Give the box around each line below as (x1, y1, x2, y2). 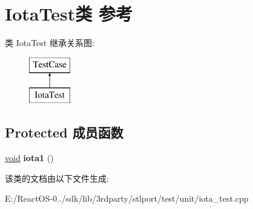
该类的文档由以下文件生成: (5, 171, 109, 184)
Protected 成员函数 (5, 123, 123, 142)
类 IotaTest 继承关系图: (5, 36, 94, 49)
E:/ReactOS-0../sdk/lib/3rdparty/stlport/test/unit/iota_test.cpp (5, 192, 249, 205)
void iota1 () (5, 151, 54, 164)
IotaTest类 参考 (5, 1, 133, 26)
